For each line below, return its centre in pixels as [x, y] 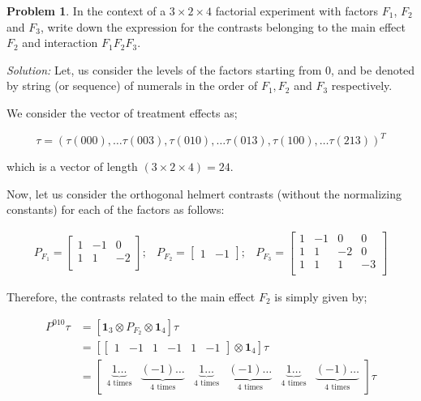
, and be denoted [373, 69]
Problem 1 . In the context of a [86, 11]
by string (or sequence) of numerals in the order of [132, 85]
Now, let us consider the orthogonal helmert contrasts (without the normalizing [204, 193]
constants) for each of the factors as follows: [116, 209]
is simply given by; [321, 296]
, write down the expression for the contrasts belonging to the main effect [223, 26]
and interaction [60, 43]
